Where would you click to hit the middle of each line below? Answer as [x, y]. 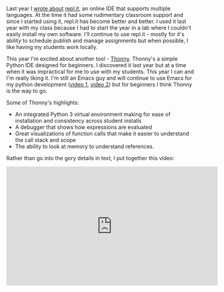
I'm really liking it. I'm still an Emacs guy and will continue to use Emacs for [99, 78]
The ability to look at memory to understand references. [85, 146]
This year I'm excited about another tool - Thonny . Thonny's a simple [92, 59]
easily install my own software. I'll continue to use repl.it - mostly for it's [95, 34]
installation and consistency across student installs [78, 121]
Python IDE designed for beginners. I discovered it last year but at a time [96, 65]
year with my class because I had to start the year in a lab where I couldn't [99, 28]
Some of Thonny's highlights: [43, 103]
